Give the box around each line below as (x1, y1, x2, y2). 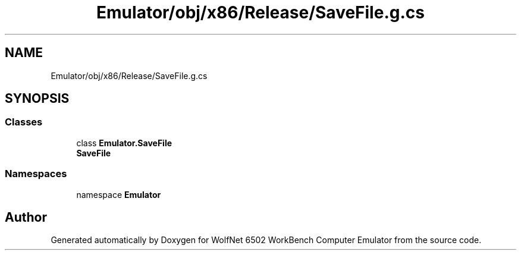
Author (5, 209, 47, 225)
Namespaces (5, 168, 67, 180)
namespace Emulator (76, 189, 161, 200)
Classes (5, 116, 43, 128)
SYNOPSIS (5, 91, 70, 106)
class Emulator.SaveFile (76, 137, 172, 148)
